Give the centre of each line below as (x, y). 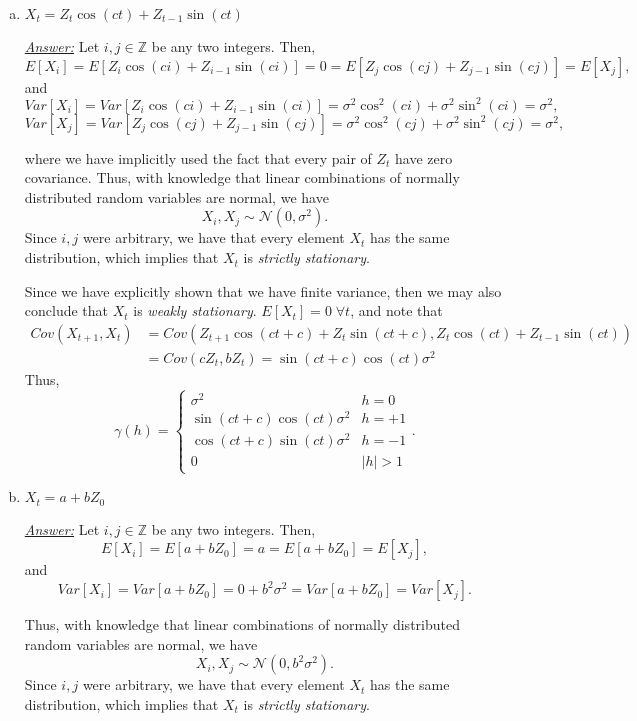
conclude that (66, 310)
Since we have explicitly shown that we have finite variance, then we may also (263, 290)
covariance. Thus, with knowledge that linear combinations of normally (242, 177)
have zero (424, 157)
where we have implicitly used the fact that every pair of (198, 157)
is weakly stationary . (195, 310)
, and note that (396, 310)
